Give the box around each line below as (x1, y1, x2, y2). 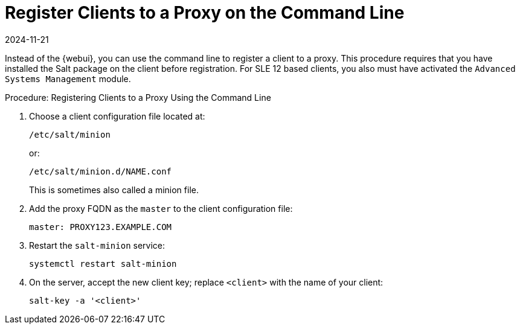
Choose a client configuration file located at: (29, 110, 205, 121)
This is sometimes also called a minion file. (29, 184, 199, 195)
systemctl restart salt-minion (29, 258, 177, 269)
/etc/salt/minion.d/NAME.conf (29, 166, 172, 176)
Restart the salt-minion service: (29, 240, 165, 251)
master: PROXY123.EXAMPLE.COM (29, 222, 172, 232)
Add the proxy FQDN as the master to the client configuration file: (29, 203, 293, 214)
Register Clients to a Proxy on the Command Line (5, 2, 405, 23)
